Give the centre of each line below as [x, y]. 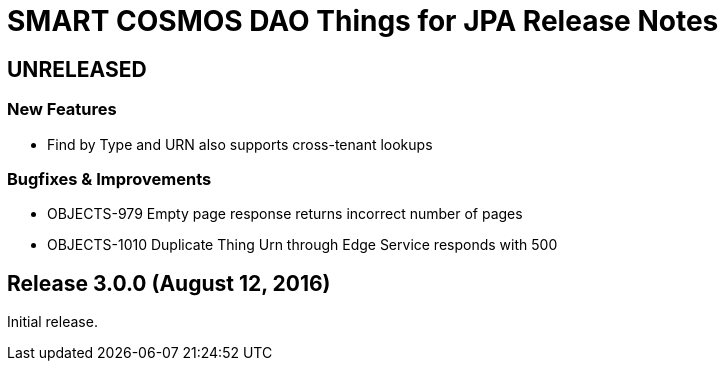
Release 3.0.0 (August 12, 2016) [169, 283]
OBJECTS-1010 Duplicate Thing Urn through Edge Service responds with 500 [302, 245]
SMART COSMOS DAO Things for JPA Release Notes [363, 21]
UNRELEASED [77, 69]
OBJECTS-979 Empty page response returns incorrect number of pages [285, 214]
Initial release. [52, 322]
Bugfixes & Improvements [109, 178]
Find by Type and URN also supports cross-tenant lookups [240, 144]
